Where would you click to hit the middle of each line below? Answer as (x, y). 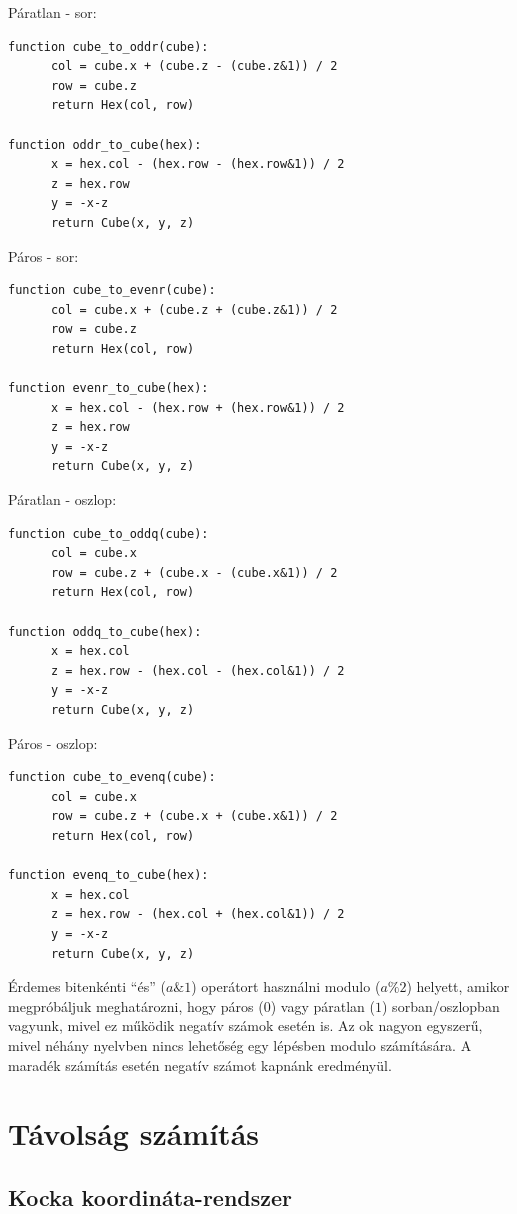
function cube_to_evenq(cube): (112, 777)
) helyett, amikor (458, 986)
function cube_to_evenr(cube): (112, 290)
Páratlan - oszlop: (62, 499)
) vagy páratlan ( (323, 1005)
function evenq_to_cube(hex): (108, 875)
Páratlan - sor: (52, 12)
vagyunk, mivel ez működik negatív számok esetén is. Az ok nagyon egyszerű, (245, 1025)
